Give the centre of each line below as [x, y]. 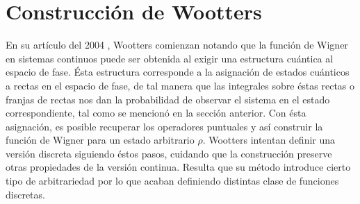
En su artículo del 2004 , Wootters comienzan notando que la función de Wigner [177, 45]
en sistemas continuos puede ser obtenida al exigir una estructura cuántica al [170, 58]
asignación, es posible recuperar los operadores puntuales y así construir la [164, 126]
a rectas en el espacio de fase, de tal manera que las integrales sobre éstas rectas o [180, 85]
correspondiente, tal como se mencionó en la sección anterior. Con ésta [156, 113]
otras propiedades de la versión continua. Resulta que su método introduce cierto [178, 167]
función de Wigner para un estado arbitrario [100, 140]
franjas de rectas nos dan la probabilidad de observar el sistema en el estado [168, 99]
